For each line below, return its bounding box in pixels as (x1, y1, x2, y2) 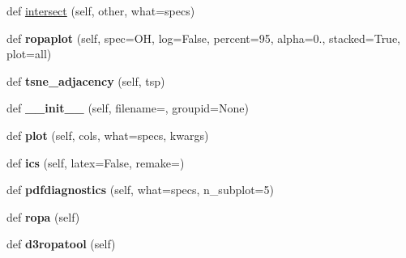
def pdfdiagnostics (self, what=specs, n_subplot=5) (6, 181, 274, 198)
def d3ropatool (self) (6, 235, 116, 252)
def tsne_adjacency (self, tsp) (6, 72, 165, 89)
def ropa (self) (6, 208, 80, 225)
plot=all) (6, 45, 52, 62)
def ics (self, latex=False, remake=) (6, 154, 185, 171)
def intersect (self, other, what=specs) (6, 2, 195, 19)
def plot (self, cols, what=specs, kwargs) (6, 126, 209, 143)
